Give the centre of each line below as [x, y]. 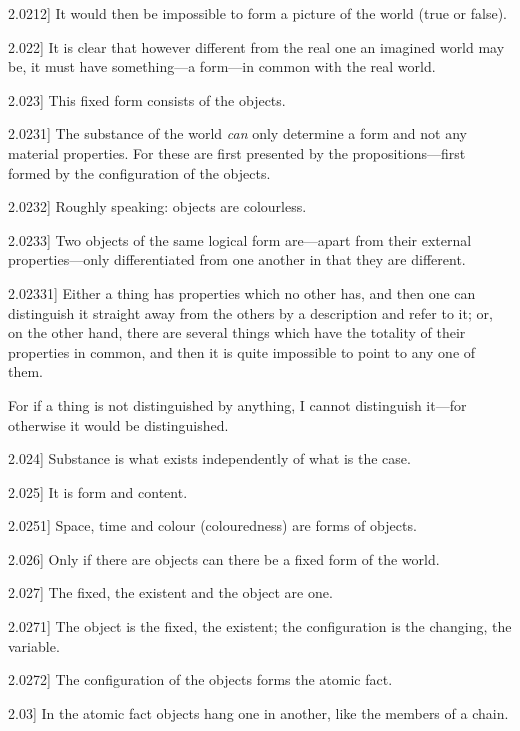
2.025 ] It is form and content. [98, 491]
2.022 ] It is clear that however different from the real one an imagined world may [256, 46]
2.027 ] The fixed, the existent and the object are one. [170, 592]
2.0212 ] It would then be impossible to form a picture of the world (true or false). [258, 13]
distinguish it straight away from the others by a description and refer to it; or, [250, 312]
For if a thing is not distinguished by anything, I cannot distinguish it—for [237, 404]
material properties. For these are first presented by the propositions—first [237, 152]
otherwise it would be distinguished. [118, 424]
